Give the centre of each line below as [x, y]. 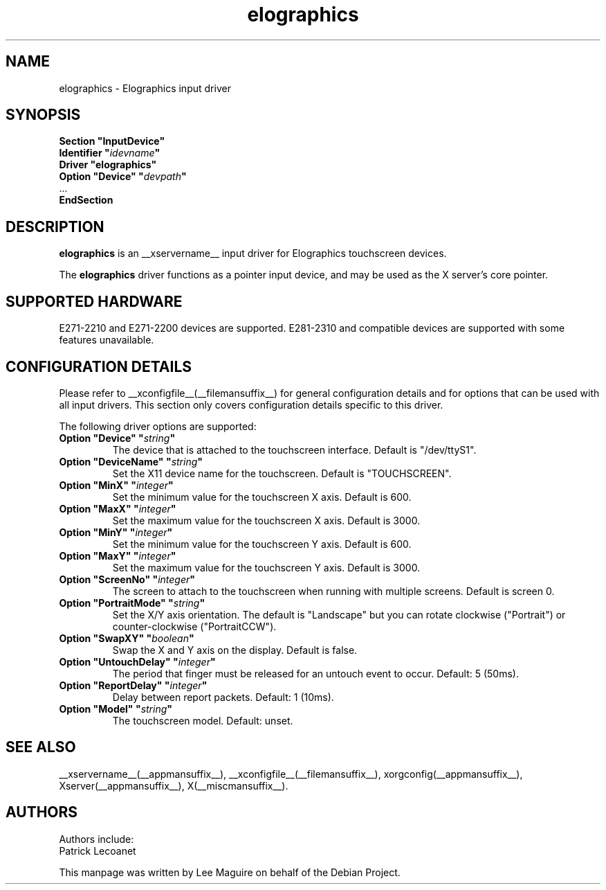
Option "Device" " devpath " [123, 177]
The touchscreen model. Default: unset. [203, 720]
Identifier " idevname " [110, 153]
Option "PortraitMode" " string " [132, 603]
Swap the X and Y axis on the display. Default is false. [235, 650]
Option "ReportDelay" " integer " [133, 685]
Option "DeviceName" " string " [131, 461]
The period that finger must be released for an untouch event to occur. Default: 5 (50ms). [315, 673]
